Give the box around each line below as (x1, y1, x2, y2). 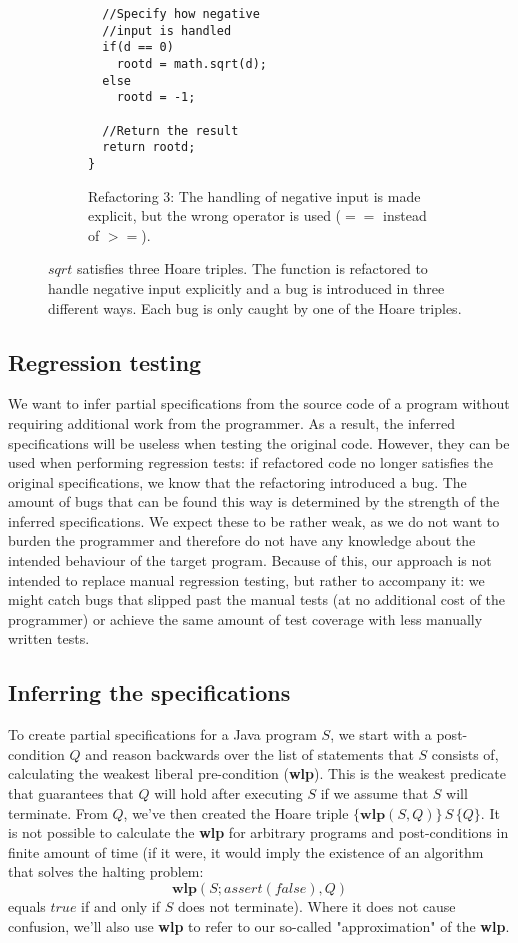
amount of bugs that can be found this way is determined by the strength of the (8, 491, 500, 512)
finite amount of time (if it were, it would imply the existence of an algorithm (8, 841, 484, 862)
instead (383, 205, 427, 226)
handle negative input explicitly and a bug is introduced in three (48, 277, 445, 298)
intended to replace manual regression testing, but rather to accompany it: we (8, 569, 485, 590)
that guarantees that (8, 783, 134, 804)
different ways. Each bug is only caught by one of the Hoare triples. (48, 297, 462, 318)
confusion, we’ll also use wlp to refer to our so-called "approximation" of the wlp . (8, 915, 510, 936)
